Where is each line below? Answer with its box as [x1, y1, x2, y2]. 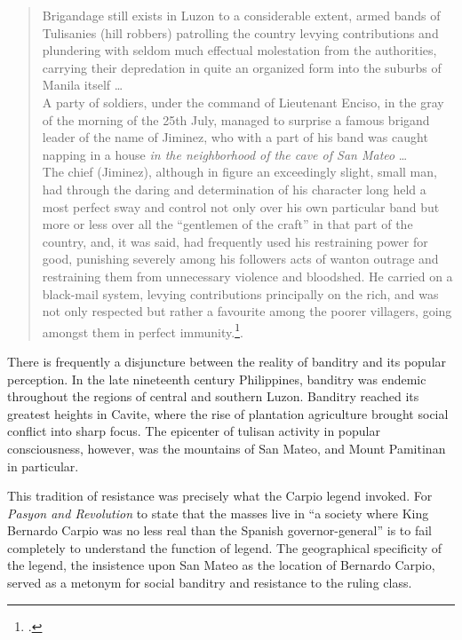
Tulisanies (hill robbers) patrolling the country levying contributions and [42, 23, 439, 42]
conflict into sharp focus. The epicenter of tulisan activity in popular [7, 422, 380, 440]
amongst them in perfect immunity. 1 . [42, 320, 243, 341]
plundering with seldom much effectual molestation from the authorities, [42, 41, 437, 59]
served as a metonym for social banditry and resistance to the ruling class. [7, 573, 412, 592]
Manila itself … [42, 75, 123, 94]
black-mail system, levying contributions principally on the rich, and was [42, 284, 439, 303]
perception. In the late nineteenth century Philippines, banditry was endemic [7, 369, 426, 388]
